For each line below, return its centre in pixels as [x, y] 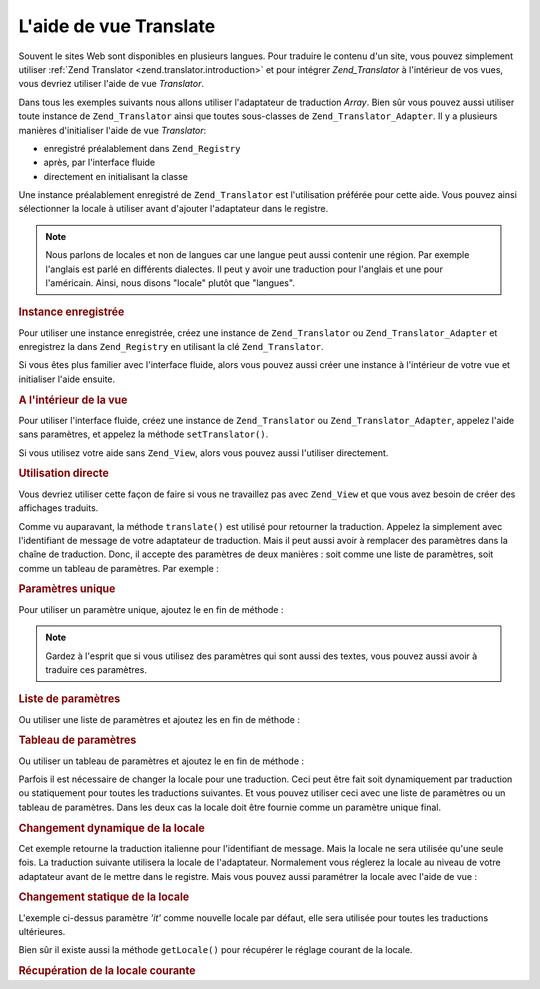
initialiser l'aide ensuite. [67, 379]
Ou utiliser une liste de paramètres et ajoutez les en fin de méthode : [159, 719]
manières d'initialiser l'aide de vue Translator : [112, 130]
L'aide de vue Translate [117, 26]
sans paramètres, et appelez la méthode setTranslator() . [143, 434]
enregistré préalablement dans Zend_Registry [142, 148]
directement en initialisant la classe [116, 176]
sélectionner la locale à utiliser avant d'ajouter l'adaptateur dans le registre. [173, 209]
